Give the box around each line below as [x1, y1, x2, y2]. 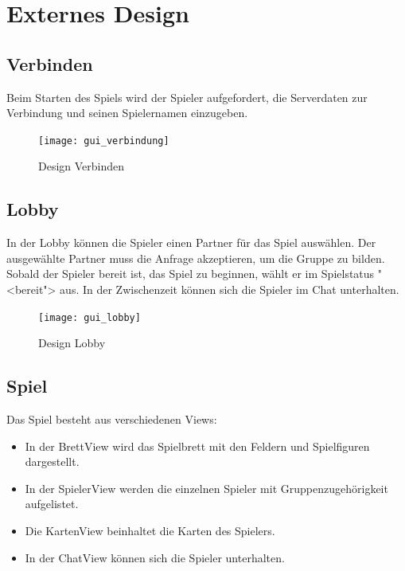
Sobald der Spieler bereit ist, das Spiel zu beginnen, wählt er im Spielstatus [6, 265, 375, 282]
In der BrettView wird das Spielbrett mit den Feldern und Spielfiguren [25, 437, 370, 454]
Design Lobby [38, 334, 106, 351]
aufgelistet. [25, 495, 79, 512]
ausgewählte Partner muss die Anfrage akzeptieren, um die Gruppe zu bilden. [6, 249, 385, 266]
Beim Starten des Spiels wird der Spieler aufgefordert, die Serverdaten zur [6, 88, 368, 105]
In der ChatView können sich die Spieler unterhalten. [25, 549, 285, 565]
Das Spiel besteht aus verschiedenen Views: [6, 411, 217, 428]
